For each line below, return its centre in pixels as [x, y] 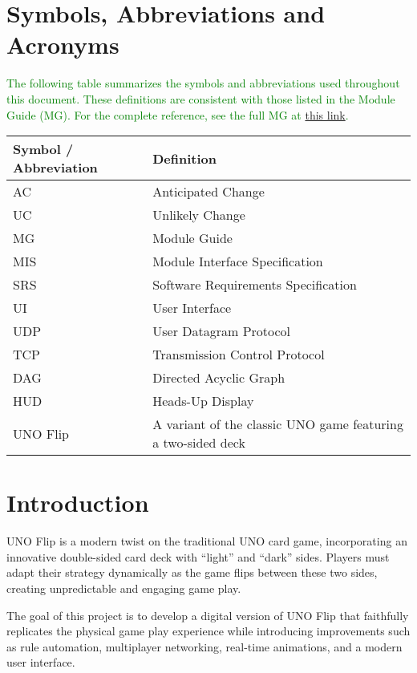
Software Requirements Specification [255, 285]
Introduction [78, 503]
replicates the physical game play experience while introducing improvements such [208, 631]
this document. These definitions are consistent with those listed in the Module [201, 98]
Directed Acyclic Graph [219, 378]
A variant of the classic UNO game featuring [278, 424]
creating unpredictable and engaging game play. [124, 588]
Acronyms [63, 45]
